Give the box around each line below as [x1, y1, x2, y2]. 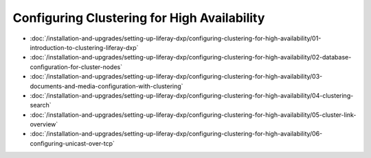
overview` [30, 120, 58, 129]
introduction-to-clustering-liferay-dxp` [30, 43, 139, 51]
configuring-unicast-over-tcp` [30, 139, 115, 147]
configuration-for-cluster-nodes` [30, 62, 123, 71]
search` [30, 101, 52, 109]
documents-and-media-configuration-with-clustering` [30, 82, 183, 90]
